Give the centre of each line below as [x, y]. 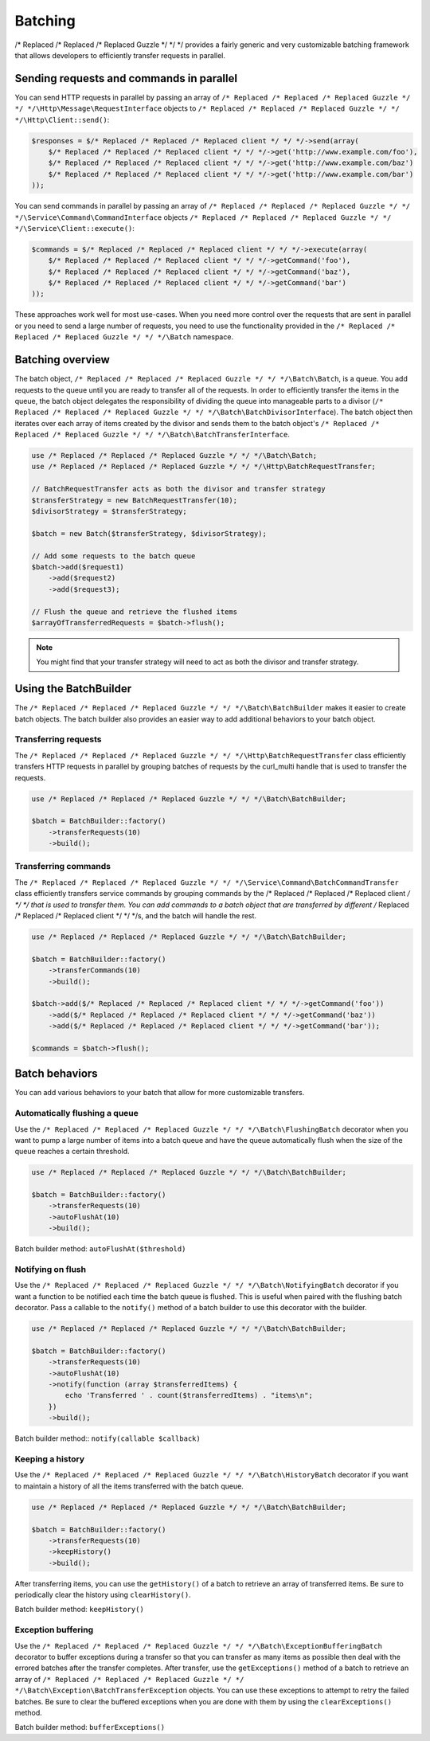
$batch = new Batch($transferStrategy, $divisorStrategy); [149, 533]
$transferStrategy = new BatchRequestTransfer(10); [135, 500]
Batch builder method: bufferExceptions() [90, 1727]
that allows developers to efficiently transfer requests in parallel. [120, 55]
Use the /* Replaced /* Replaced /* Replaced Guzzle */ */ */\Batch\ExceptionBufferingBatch [198, 1645]
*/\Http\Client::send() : [62, 119]
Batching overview [63, 360]
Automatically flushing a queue [77, 1113]
